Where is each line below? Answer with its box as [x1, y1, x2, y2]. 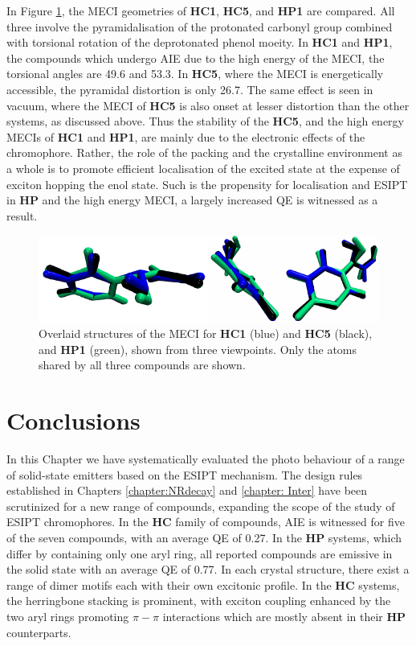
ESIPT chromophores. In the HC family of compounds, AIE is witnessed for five [6, 513, 405, 530]
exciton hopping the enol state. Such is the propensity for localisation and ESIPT [6, 175, 408, 192]
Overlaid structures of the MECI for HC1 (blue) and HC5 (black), [39, 325, 373, 342]
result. [6, 207, 38, 224]
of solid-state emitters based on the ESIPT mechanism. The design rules [6, 466, 363, 483]
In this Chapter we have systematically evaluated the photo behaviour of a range [6, 451, 405, 467]
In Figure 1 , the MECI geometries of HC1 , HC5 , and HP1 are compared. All [6, 2, 395, 19]
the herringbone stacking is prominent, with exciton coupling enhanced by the [6, 592, 391, 609]
